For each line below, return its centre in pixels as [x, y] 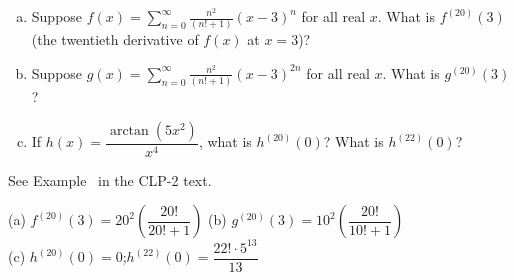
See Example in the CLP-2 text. [110, 179]
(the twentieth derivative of [115, 39]
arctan [129, 130]
